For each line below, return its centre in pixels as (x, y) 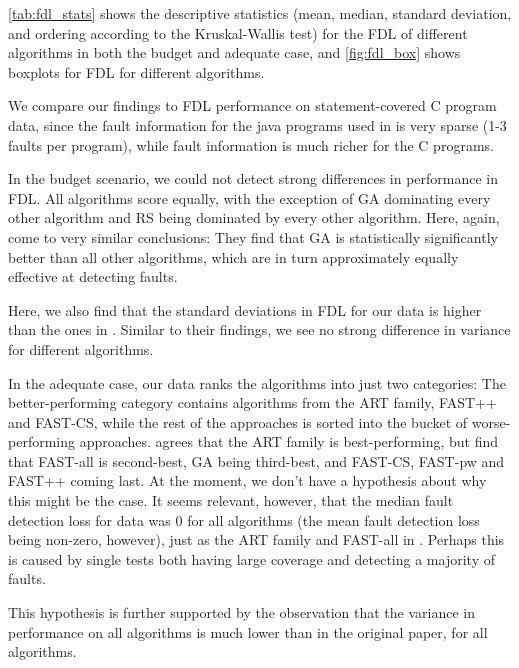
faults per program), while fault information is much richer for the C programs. (251, 144)
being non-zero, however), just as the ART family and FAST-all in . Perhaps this (256, 539)
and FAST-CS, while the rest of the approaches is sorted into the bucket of (238, 421)
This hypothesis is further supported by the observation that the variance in (241, 612)
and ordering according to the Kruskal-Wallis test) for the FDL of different (238, 32)
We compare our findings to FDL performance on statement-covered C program (252, 105)
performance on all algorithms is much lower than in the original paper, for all (248, 631)
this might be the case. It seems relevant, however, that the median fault (231, 500)
